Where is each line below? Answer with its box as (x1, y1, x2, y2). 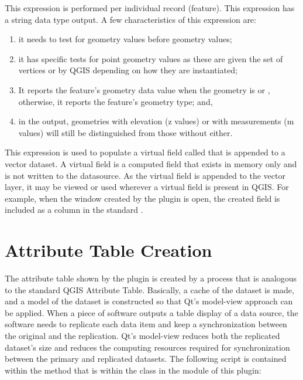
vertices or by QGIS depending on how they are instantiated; (18, 64, 237, 76)
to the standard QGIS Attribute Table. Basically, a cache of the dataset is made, (5, 283, 294, 296)
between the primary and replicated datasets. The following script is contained (5, 352, 287, 365)
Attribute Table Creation (5, 238, 212, 262)
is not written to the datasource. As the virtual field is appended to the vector (5, 169, 285, 181)
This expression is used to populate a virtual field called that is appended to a (5, 146, 285, 158)
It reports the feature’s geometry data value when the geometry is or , (18, 83, 270, 96)
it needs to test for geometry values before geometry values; (18, 33, 232, 45)
